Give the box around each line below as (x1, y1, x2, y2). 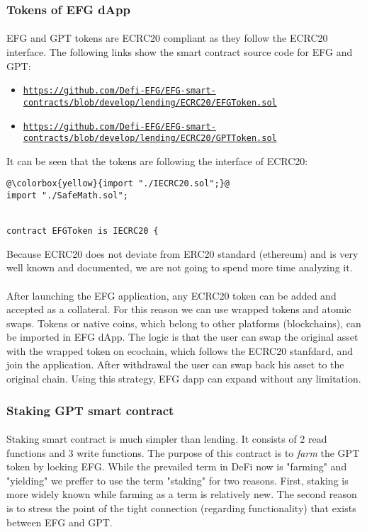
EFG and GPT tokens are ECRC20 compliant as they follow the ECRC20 (6, 30, 328, 45)
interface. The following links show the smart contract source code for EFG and (6, 45, 353, 60)
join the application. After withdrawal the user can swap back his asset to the (6, 357, 344, 372)
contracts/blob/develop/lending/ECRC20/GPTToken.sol (23, 133, 277, 144)
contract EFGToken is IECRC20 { (6, 226, 159, 237)
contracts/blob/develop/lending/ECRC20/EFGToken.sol (23, 97, 277, 108)
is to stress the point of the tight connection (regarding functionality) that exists (6, 501, 356, 516)
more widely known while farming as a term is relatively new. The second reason (6, 487, 357, 502)
